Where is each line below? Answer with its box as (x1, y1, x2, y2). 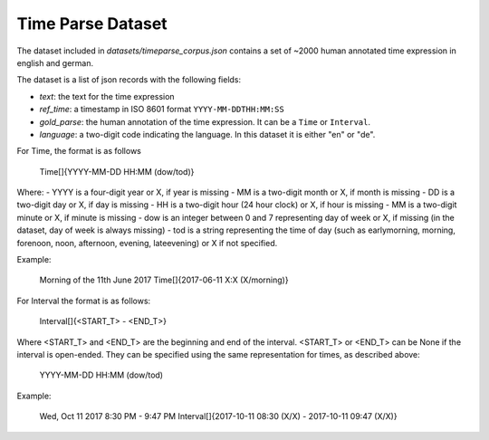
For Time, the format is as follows (16, 146, 142, 157)
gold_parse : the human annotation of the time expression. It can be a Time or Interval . (39, 116, 371, 127)
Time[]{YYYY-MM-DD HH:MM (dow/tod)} (39, 166, 195, 177)
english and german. (16, 57, 94, 68)
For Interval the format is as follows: (16, 295, 151, 306)
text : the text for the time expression (39, 91, 176, 101)
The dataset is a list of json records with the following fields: (16, 74, 242, 85)
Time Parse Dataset (16, 14, 168, 33)
